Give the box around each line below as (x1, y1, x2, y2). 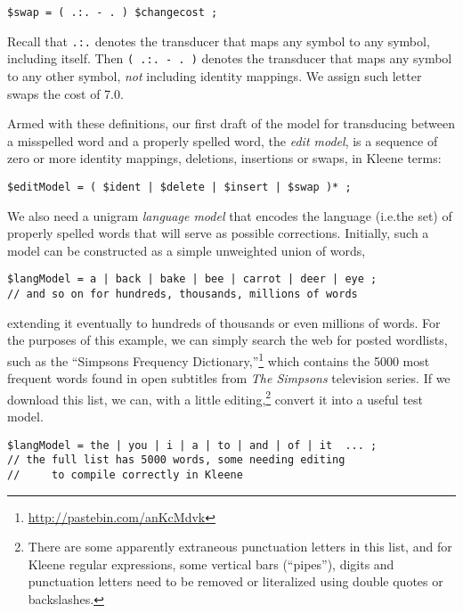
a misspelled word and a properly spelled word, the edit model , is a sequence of (7, 131, 438, 150)
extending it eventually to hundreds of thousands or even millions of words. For (7, 313, 441, 331)
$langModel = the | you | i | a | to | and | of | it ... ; (7, 438, 378, 452)
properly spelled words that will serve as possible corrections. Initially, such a (7, 224, 429, 242)
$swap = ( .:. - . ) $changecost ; (7, 6, 218, 19)
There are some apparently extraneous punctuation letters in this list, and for (28, 537, 452, 556)
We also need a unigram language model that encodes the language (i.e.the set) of (7, 206, 452, 225)
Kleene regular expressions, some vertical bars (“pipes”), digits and (28, 554, 394, 573)
